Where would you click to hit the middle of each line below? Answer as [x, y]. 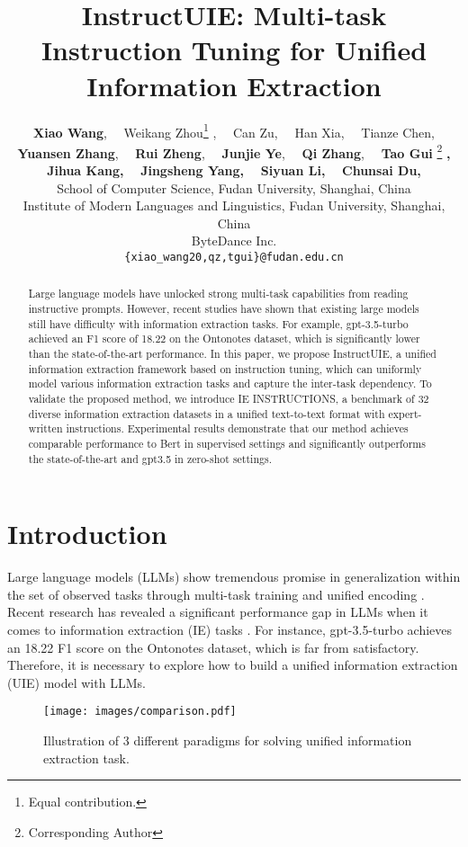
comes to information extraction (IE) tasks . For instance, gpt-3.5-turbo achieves [230, 630]
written [45, 428]
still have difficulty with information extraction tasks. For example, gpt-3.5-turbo [218, 323]
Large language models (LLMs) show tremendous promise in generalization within [234, 577]
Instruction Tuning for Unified [234, 50]
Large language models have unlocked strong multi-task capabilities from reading [218, 294]
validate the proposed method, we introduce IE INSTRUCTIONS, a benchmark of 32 [229, 399]
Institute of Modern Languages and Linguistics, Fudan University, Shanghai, [234, 205]
